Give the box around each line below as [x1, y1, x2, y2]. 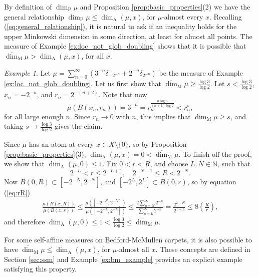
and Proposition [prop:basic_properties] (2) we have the [80, 2, 250, 12]
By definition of [4, 2, 52, 12]
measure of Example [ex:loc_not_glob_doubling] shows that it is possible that [4, 41, 246, 51]
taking [4, 121, 24, 131]
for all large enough [4, 111, 64, 121]
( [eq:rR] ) [4, 187, 30, 198]
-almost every [162, 11, 203, 22]
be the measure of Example [159, 67, 243, 78]
